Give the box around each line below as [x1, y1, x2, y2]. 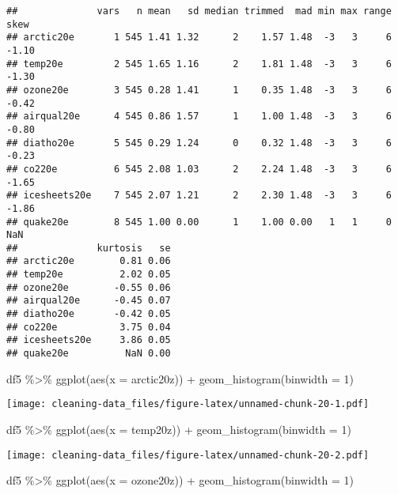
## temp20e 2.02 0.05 [6, 269, 171, 281]
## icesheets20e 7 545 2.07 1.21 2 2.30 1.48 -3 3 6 [6, 190, 392, 202]
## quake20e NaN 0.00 [6, 348, 171, 360]
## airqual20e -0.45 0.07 [6, 295, 171, 307]
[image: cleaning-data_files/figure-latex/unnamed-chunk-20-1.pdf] [6, 398, 370, 410]
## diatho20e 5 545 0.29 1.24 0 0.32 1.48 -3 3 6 [6, 137, 392, 149]
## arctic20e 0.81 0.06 [6, 255, 171, 267]
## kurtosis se [6, 242, 171, 254]
